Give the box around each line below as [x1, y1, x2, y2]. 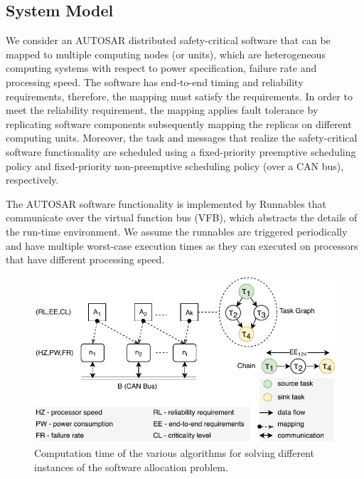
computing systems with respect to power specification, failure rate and [6, 60, 317, 75]
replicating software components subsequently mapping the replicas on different [6, 116, 352, 131]
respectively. [6, 172, 59, 187]
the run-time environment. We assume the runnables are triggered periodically [6, 223, 348, 238]
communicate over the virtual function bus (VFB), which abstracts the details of [6, 210, 358, 225]
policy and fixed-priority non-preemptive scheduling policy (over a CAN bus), [6, 158, 344, 173]
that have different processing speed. [6, 252, 165, 267]
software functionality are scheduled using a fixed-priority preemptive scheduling [6, 144, 356, 159]
